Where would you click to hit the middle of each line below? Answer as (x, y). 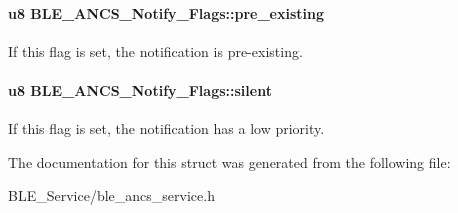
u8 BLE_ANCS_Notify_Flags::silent (140, 89)
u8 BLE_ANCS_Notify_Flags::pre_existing (166, 12)
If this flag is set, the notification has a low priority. (166, 128)
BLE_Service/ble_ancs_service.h (111, 195)
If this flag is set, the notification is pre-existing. (155, 50)
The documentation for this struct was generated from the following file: (229, 161)
